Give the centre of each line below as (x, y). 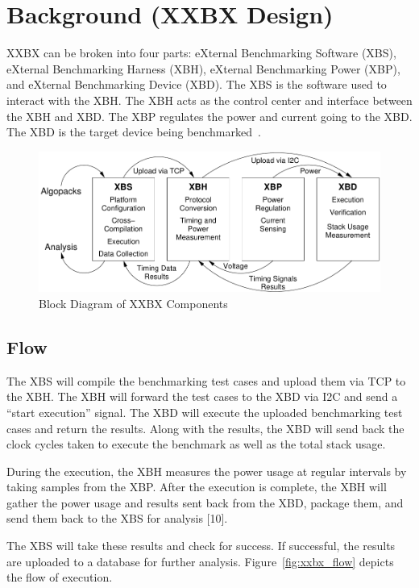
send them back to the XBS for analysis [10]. (117, 518)
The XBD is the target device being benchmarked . (134, 132)
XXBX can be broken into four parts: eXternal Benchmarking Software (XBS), (201, 53)
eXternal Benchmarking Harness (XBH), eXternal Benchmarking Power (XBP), (203, 68)
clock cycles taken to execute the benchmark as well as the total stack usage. (196, 444)
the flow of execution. (60, 577)
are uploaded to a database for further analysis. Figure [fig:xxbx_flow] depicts (200, 561)
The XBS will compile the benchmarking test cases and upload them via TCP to (206, 380)
